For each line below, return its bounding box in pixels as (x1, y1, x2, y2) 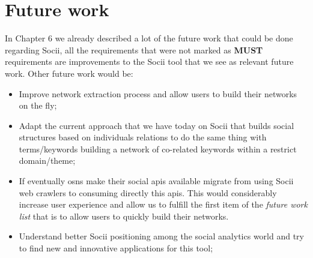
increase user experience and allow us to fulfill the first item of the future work (19, 198, 308, 211)
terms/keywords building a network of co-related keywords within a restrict (19, 142, 297, 155)
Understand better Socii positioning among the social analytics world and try (19, 230, 304, 242)
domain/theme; (19, 154, 76, 167)
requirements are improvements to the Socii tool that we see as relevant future (5, 55, 294, 68)
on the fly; (19, 99, 57, 112)
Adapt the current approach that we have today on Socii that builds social (19, 119, 294, 131)
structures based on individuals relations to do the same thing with (19, 131, 267, 143)
